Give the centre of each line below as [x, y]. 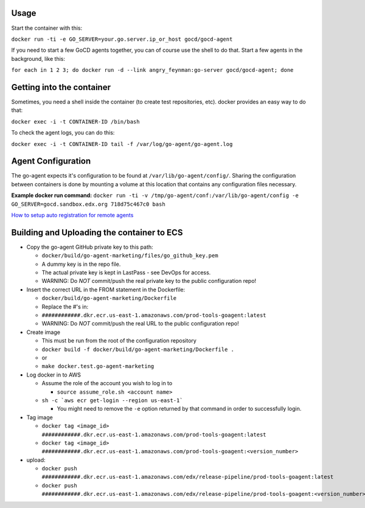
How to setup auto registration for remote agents [72, 215]
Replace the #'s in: [65, 307]
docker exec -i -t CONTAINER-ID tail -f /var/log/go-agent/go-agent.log [122, 144]
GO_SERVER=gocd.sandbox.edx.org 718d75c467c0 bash [88, 204]
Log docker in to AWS [54, 375]
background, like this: [38, 58]
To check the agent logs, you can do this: [63, 133]
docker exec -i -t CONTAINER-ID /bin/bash [75, 121]
